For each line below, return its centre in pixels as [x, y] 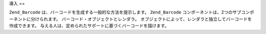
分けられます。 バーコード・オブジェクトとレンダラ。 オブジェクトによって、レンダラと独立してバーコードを [141, 19]
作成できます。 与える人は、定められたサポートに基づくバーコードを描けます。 [89, 26]
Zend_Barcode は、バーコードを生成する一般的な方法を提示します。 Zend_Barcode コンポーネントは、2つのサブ [125, 12]
